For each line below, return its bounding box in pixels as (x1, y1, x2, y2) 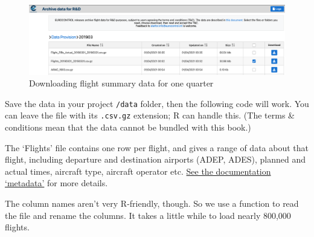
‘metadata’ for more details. (5, 177, 108, 189)
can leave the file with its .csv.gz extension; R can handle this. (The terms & (5, 109, 295, 122)
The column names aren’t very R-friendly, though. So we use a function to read (5, 196, 299, 209)
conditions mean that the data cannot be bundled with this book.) (5, 121, 251, 134)
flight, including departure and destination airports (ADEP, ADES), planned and (5, 153, 306, 166)
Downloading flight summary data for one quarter (29, 77, 214, 89)
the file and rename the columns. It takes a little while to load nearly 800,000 (5, 209, 291, 221)
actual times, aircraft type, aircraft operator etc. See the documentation (5, 164, 271, 177)
